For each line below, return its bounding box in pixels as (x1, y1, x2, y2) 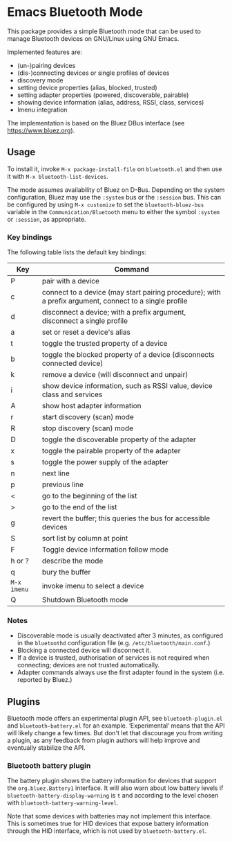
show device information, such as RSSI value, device (41, 381, 213, 391)
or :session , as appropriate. (7, 215, 86, 223)
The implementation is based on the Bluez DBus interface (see (7, 119, 185, 127)
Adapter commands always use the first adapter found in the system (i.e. (17, 668, 224, 676)
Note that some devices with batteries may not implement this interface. (7, 812, 213, 821)
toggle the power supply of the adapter (41, 457, 169, 467)
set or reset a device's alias (41, 327, 131, 337)
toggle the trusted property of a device (41, 339, 168, 349)
